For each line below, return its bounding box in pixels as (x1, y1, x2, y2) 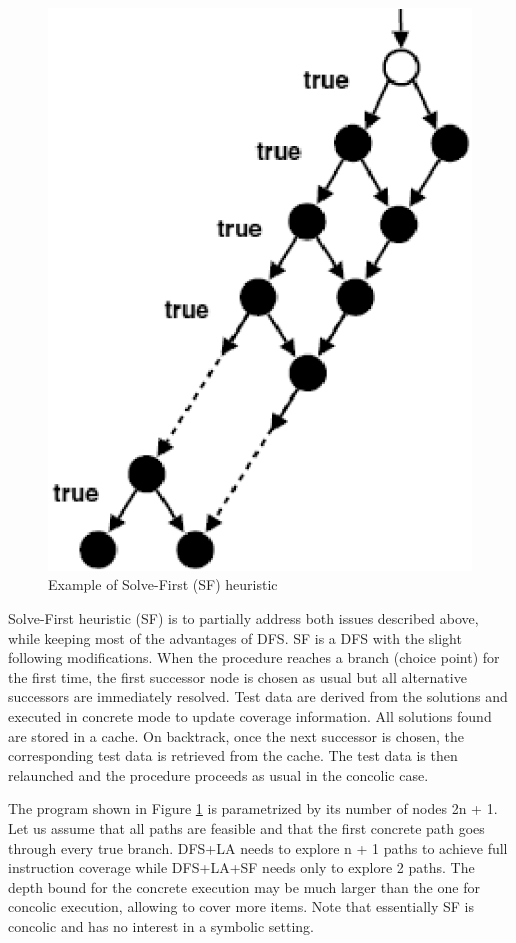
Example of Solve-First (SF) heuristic (48, 574, 278, 595)
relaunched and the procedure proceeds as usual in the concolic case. (8, 764, 429, 785)
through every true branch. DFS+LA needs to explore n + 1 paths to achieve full (8, 837, 508, 858)
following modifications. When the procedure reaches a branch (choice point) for (8, 647, 500, 668)
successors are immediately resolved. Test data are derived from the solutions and (8, 686, 508, 707)
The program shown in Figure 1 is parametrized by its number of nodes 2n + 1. (8, 798, 498, 819)
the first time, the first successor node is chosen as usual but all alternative (8, 666, 467, 687)
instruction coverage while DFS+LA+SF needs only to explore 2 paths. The (8, 857, 475, 878)
